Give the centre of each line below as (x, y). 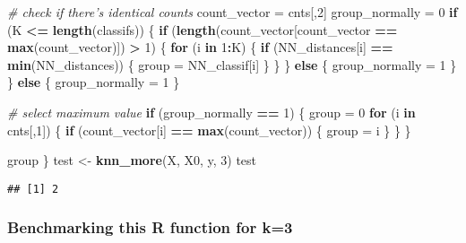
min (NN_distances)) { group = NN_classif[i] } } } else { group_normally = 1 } (232, 64)
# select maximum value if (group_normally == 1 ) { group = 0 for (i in (211, 112)
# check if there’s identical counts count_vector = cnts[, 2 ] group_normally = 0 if (233, 12)
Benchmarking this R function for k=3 (150, 227)
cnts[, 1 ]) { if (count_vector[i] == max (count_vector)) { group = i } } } (209, 130)
